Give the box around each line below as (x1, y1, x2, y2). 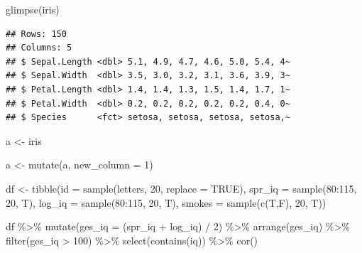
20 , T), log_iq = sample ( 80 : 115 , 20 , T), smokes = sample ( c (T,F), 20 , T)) (6, 195, 327, 210)
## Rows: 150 (6, 28, 67, 39)
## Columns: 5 (6, 43, 72, 53)
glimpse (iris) (6, 2, 60, 16)
